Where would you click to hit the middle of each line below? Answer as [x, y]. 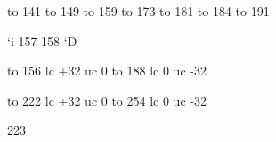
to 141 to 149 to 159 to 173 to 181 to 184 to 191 [138, 11]
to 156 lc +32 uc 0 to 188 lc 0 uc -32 [107, 71]
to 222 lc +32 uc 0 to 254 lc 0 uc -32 [107, 100]
